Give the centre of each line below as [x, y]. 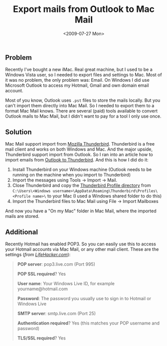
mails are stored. [22, 216]
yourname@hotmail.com [43, 289]
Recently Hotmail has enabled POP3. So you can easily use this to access [81, 244]
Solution [18, 132]
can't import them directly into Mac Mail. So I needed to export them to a [80, 106]
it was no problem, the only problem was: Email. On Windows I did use [77, 80]
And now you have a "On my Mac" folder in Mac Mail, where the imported [81, 211]
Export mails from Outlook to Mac [84, 9]
